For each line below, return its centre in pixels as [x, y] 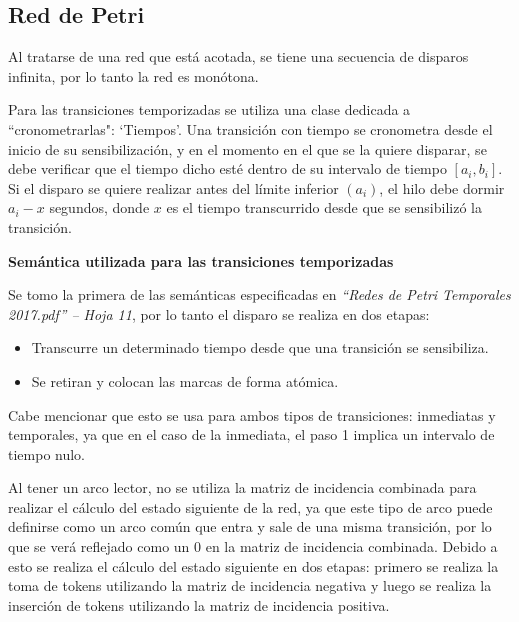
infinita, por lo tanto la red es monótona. [133, 75]
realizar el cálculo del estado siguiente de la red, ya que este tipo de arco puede [250, 506]
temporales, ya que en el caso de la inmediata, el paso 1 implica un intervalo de [251, 434]
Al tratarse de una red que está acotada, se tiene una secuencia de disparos [238, 56]
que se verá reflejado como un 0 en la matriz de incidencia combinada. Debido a [253, 546]
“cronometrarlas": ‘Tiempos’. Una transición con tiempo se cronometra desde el [250, 128]
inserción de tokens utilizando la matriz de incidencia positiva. [199, 604]
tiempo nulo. [47, 453]
